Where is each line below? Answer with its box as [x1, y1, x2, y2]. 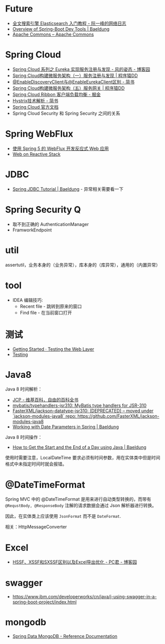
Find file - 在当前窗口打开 [20, 309, 72, 315]
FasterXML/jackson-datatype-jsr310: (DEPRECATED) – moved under [12, 408, 154, 414]
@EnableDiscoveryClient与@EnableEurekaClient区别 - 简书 [12, 78, 135, 85]
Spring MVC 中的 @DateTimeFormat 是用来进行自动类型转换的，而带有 [5, 496, 151, 502]
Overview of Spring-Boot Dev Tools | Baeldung [12, 26, 110, 32]
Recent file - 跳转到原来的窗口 [20, 303, 82, 309]
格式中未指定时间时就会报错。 [5, 461, 67, 467]
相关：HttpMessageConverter [5, 524, 67, 530]
